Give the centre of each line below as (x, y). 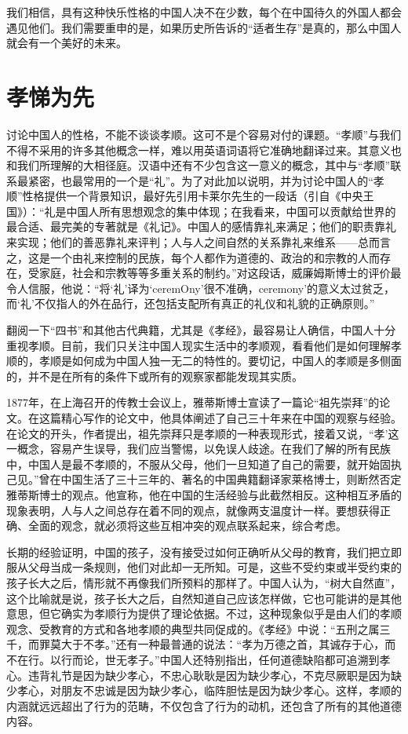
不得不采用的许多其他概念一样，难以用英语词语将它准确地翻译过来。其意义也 (204, 150)
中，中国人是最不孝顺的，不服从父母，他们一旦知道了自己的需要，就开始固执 (204, 464)
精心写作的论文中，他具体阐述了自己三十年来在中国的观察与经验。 (231, 418)
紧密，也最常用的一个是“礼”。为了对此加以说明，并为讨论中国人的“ (200, 180)
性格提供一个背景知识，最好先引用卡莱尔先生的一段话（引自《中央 (193, 196)
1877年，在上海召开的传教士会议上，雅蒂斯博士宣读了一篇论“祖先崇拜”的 (193, 402)
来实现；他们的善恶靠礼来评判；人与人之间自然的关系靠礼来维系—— (182, 242)
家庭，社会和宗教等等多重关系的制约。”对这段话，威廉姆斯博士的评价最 (220, 273)
